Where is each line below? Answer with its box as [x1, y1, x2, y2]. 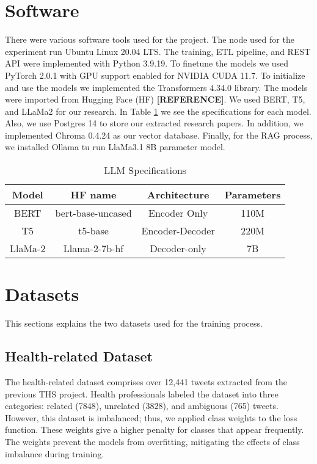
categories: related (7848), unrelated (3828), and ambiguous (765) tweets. [5, 399, 279, 412]
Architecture [147, 187, 210, 202]
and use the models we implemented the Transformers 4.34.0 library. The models [5, 81, 308, 93]
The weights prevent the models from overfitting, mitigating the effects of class [5, 435, 300, 448]
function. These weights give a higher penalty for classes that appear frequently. [5, 423, 304, 436]
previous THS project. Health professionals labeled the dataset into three [5, 387, 279, 400]
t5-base [78, 223, 109, 238]
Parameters [224, 187, 281, 202]
